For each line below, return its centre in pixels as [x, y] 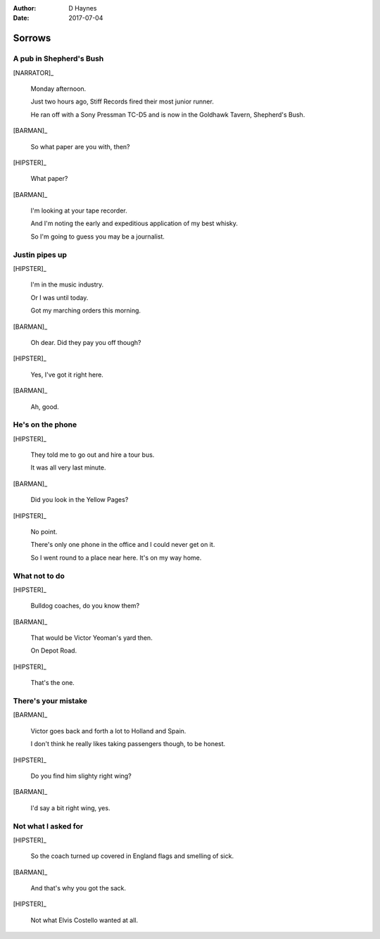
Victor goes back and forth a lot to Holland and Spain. [108, 731]
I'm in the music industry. [67, 284]
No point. [44, 531]
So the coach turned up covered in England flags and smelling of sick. [132, 856]
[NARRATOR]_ [33, 73]
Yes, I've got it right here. [67, 374]
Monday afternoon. [58, 89]
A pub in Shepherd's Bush [58, 58]
